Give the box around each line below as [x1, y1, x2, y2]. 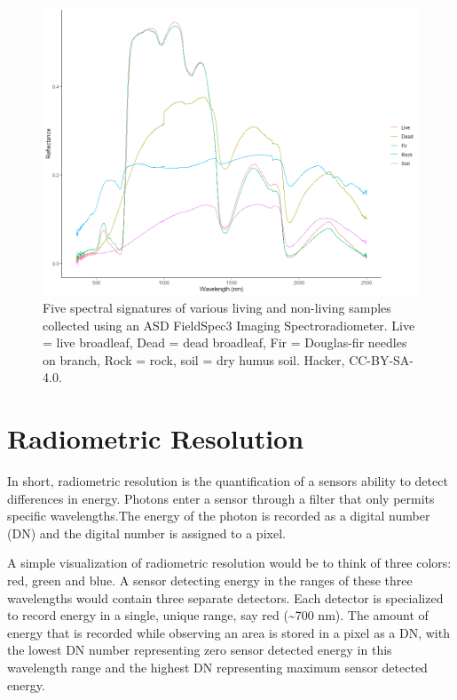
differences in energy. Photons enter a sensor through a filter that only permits [7, 489, 435, 507]
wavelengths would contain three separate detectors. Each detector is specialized [7, 588, 444, 607]
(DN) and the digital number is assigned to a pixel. [7, 523, 286, 542]
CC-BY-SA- [349, 350, 414, 369]
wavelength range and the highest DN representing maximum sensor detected [7, 657, 428, 676]
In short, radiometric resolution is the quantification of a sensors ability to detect [7, 472, 448, 490]
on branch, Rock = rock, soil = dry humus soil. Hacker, [43, 350, 345, 369]
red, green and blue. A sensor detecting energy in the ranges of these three [7, 570, 413, 589]
